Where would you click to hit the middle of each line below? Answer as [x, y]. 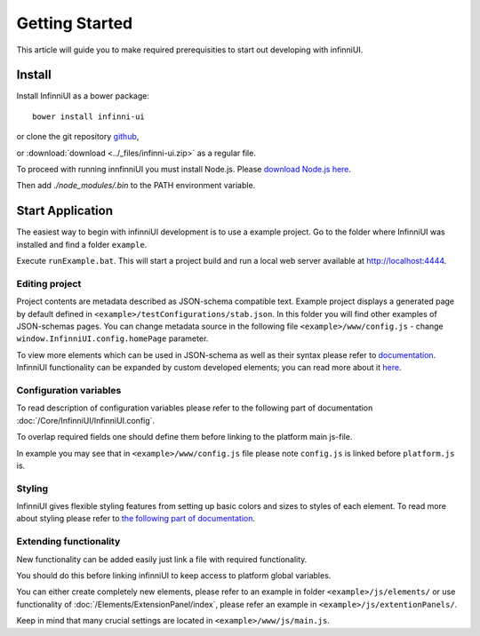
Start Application [64, 211]
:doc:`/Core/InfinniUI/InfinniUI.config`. [86, 420]
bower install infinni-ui [89, 116]
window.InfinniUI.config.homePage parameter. [112, 338]
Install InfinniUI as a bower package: [83, 96]
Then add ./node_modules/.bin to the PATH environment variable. [136, 186]
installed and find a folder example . [82, 244]
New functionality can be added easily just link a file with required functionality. [162, 559]
